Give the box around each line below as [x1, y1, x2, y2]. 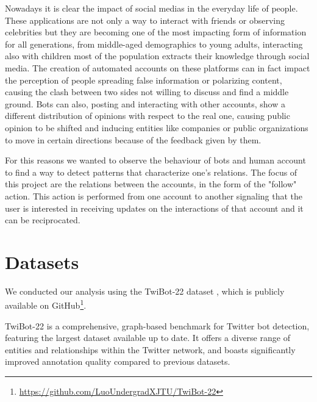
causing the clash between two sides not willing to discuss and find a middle [5, 85, 289, 98]
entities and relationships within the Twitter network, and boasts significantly [5, 343, 296, 356]
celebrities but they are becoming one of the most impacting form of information [5, 26, 307, 38]
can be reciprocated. [5, 214, 80, 226]
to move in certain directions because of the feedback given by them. [5, 133, 262, 146]
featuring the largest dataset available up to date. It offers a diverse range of [5, 331, 290, 344]
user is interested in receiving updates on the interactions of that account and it [5, 201, 304, 214]
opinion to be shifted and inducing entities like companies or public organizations [5, 121, 308, 134]
